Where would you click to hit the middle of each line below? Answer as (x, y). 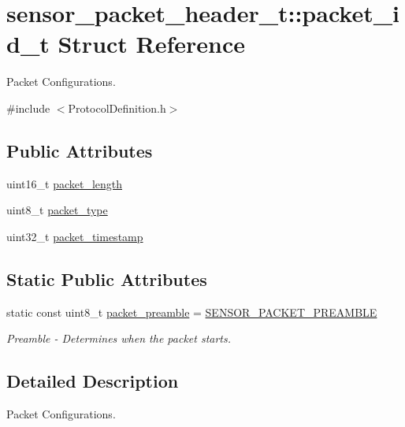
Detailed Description (93, 381)
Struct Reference (152, 44)
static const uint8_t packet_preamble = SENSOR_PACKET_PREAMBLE (192, 312)
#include (28, 108)
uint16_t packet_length (65, 183)
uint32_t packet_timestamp (75, 236)
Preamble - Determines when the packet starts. (119, 338)
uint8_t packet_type (57, 210)
